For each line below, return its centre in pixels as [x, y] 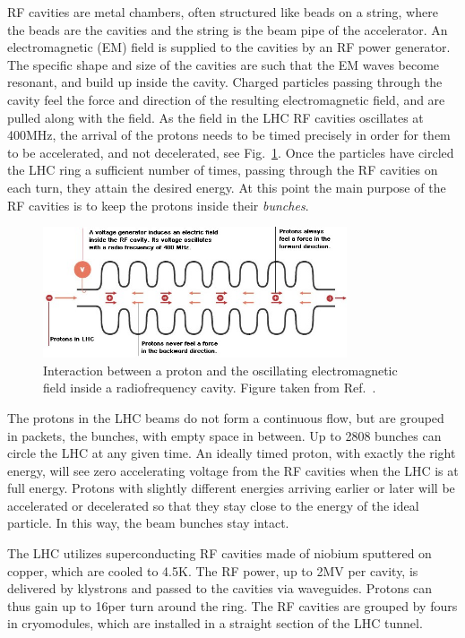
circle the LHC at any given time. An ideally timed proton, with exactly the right [232, 453]
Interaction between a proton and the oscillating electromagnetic [220, 370]
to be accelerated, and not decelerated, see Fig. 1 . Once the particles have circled [231, 152]
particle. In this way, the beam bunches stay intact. [148, 523]
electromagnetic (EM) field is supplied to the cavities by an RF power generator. [229, 47]
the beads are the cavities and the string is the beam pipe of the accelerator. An [228, 29]
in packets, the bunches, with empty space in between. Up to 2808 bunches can [224, 435]
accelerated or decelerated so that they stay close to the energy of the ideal [213, 505]
